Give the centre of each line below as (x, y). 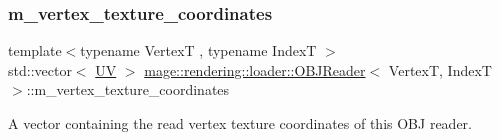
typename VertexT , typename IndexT (198, 50)
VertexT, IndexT (440, 69)
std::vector (40, 69)
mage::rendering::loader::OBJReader (255, 69)
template (35, 50)
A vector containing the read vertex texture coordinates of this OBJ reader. (240, 123)
